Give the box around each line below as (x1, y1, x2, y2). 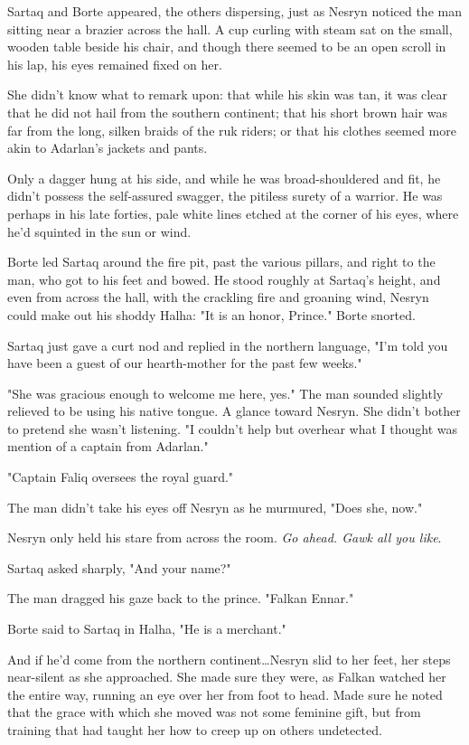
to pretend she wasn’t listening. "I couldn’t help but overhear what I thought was (7, 419, 458, 438)
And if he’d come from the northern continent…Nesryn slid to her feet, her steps (7, 649, 451, 668)
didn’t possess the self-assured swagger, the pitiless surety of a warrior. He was (7, 186, 443, 205)
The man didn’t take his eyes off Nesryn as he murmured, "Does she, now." (7, 497, 423, 516)
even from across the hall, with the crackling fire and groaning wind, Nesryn (7, 288, 429, 306)
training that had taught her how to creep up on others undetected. (7, 721, 382, 739)
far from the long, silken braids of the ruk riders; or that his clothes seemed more (7, 120, 456, 139)
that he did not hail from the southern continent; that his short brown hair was (7, 102, 448, 121)
